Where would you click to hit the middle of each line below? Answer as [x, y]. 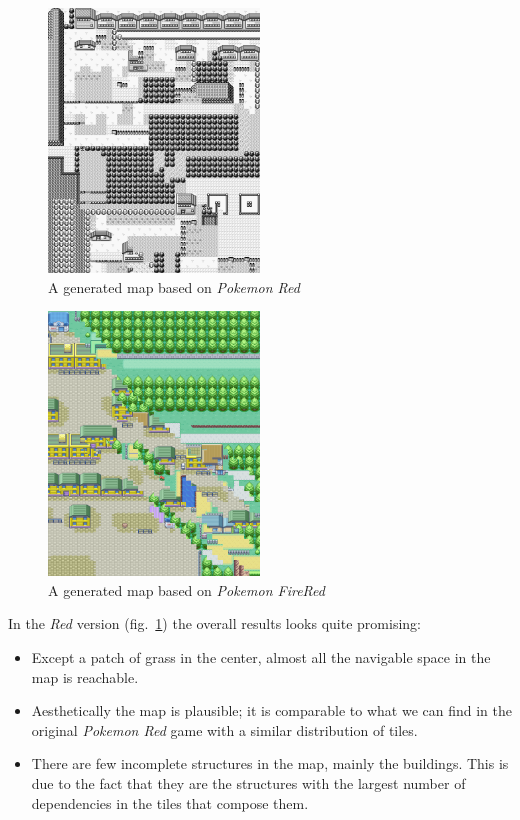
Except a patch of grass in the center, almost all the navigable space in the [261, 656]
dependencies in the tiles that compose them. [170, 802]
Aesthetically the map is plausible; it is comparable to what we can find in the [272, 710]
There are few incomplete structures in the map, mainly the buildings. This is [270, 763]
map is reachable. [85, 676]
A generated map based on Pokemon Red [174, 286]
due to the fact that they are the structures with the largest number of [248, 782]
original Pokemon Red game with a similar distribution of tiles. [224, 729]
